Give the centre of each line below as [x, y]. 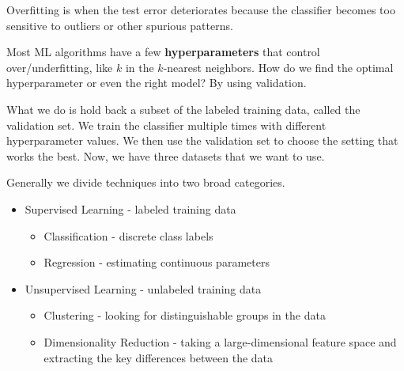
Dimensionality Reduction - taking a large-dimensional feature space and [220, 341]
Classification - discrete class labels [128, 235]
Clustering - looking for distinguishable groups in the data [185, 315]
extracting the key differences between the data [159, 357]
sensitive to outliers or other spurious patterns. [120, 25]
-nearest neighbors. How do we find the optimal [278, 67]
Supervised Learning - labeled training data [130, 208]
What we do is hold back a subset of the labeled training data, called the [183, 109]
